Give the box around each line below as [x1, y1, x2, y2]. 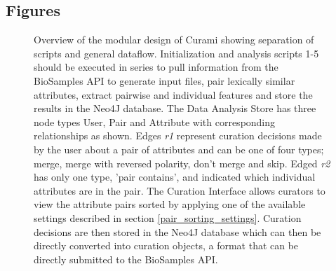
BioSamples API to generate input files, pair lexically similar [34, 73, 295, 88]
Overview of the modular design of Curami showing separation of [34, 32, 314, 47]
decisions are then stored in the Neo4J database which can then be [34, 224, 321, 239]
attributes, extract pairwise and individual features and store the [34, 87, 313, 102]
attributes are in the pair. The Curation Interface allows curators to [34, 183, 325, 197]
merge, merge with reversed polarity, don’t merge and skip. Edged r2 [34, 155, 330, 170]
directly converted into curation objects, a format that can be [34, 238, 299, 253]
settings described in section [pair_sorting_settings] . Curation [34, 210, 302, 225]
